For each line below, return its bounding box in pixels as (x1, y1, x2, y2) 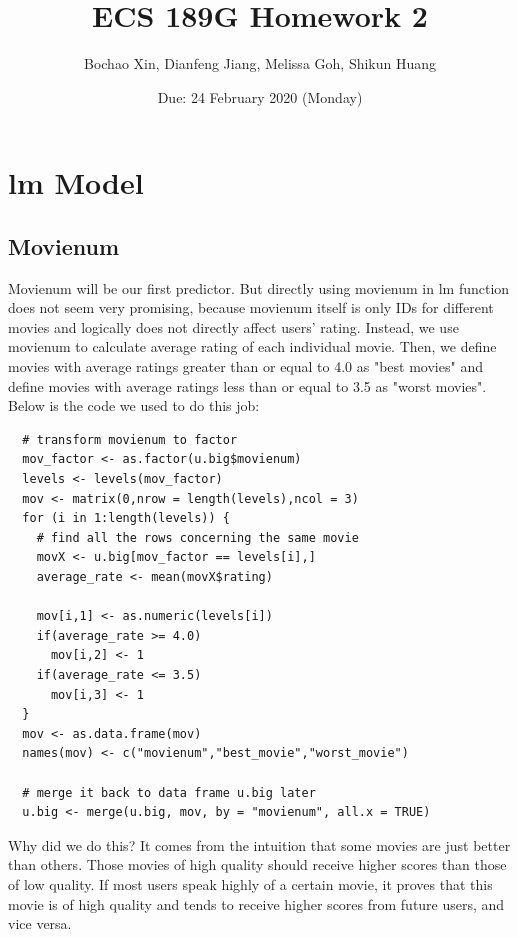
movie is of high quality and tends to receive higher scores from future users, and (8, 893, 505, 914)
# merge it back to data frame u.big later (22, 785, 316, 800)
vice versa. (8, 913, 72, 934)
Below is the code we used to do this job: (8, 395, 260, 416)
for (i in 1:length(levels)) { (22, 511, 230, 526)
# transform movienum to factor (22, 432, 238, 447)
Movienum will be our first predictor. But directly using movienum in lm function (8, 277, 510, 298)
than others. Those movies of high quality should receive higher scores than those (8, 854, 507, 875)
